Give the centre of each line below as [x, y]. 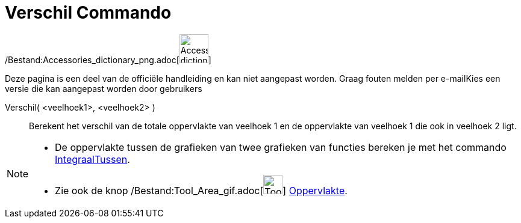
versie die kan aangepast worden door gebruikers [104, 88]
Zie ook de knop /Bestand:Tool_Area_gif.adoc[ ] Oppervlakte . [201, 190]
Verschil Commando [88, 13]
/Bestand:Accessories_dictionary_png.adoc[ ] [108, 60]
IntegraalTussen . [92, 159]
